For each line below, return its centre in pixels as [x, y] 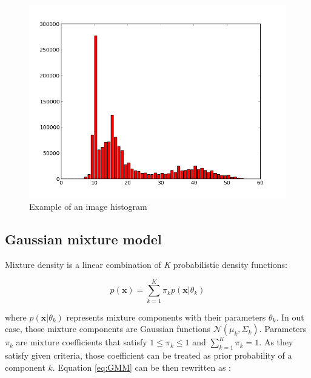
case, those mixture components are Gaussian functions [108, 329]
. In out [290, 317]
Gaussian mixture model [83, 239]
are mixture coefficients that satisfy [82, 342]
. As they [276, 342]
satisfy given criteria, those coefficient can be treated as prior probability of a [149, 355]
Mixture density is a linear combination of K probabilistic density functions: [146, 264]
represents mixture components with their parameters [166, 317]
